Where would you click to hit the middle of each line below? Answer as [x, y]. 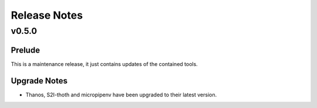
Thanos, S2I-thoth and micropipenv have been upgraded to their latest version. [121, 95]
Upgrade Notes [39, 81]
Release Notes [47, 15]
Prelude [26, 50]
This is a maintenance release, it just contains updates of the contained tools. [104, 64]
